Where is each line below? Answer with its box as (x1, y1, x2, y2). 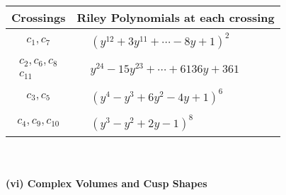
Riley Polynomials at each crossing (76, 9, 275, 25)
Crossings (11, 9, 66, 25)
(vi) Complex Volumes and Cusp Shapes (6, 175, 207, 190)
